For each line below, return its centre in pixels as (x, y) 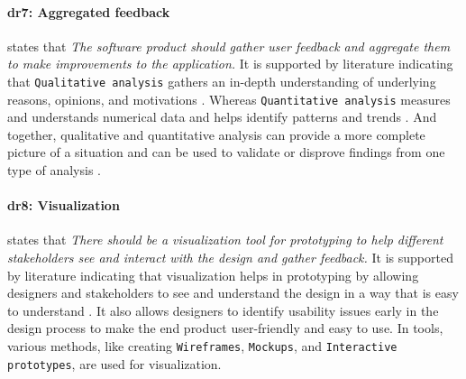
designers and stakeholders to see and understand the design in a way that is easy (233, 293)
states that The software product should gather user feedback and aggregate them (229, 46)
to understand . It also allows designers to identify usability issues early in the (223, 310)
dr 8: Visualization (64, 205)
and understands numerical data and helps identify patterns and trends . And (222, 117)
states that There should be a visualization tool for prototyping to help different (225, 240)
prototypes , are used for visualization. (114, 363)
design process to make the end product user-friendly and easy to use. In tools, (225, 328)
